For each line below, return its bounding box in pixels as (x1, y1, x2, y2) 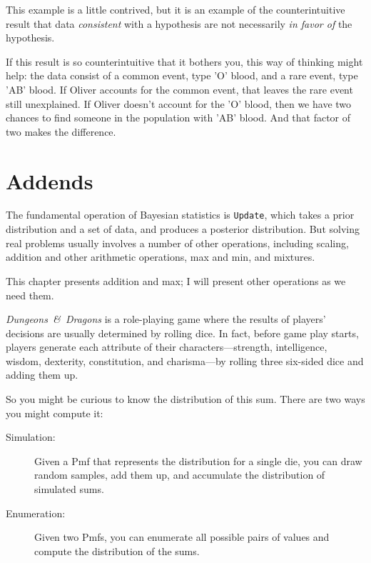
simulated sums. (34, 482, 104, 497)
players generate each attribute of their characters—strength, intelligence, (6, 339, 327, 354)
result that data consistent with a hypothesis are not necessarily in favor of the (6, 16, 352, 31)
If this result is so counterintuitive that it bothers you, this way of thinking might (6, 54, 363, 69)
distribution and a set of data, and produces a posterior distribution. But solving (6, 221, 360, 236)
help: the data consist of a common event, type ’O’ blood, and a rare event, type (6, 68, 358, 83)
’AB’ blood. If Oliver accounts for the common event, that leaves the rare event (6, 81, 353, 96)
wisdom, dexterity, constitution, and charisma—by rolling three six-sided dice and (6, 353, 364, 368)
